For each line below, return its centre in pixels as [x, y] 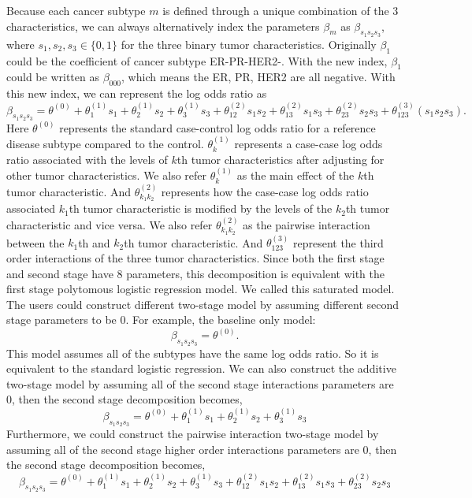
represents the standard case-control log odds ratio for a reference [217, 127]
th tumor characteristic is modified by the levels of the [201, 208]
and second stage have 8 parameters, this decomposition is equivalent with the [196, 273]
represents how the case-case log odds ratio [265, 191]
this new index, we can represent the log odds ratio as [137, 93]
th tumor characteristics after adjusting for [281, 159]
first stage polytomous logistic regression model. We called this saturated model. [201, 289]
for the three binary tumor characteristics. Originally [249, 44]
